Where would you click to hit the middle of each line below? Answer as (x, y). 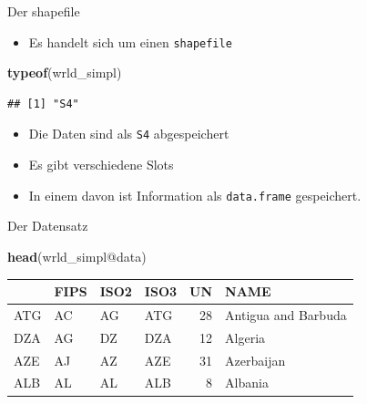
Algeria (245, 337)
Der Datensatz (48, 226)
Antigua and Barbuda (286, 314)
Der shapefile (44, 11)
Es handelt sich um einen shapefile (130, 41)
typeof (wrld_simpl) (65, 73)
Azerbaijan (255, 360)
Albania (247, 383)
